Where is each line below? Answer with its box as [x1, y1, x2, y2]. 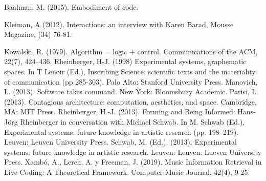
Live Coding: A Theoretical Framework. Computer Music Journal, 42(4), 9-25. [4, 166, 250, 177]
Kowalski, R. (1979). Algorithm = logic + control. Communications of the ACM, [4, 46, 258, 56]
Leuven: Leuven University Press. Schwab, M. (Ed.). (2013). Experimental [4, 136, 237, 147]
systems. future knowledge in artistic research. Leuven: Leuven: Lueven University [4, 146, 261, 157]
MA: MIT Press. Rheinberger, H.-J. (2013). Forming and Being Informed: [4, 106, 235, 117]
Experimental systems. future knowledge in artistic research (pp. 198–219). [4, 126, 239, 137]
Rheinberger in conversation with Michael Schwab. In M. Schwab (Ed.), [20, 116, 245, 127]
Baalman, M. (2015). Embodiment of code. [4, 2, 139, 12]
